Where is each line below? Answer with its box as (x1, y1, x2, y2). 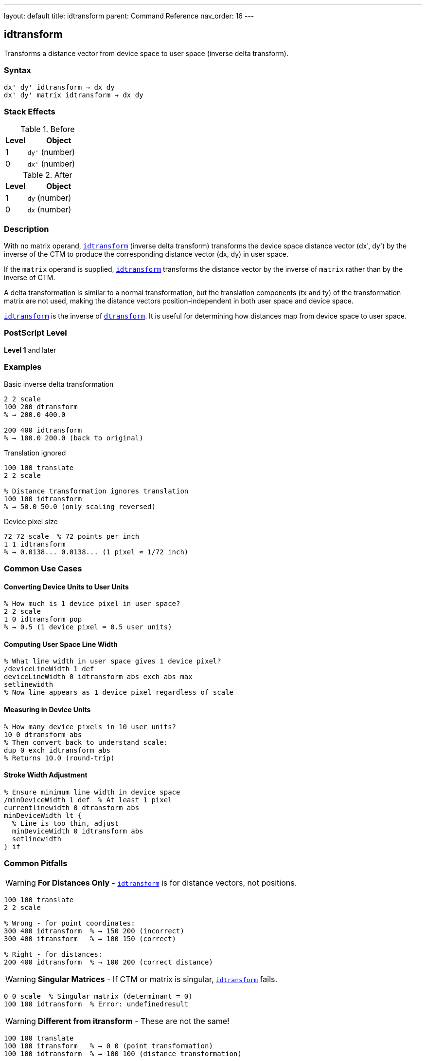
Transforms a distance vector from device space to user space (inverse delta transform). (4, 49, 288, 57)
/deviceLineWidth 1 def (4, 665, 94, 673)
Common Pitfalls (4, 858, 68, 869)
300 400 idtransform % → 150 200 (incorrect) (4, 927, 184, 935)
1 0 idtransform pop (4, 615, 82, 624)
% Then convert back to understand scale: (4, 738, 168, 746)
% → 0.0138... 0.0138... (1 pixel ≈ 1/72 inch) (4, 548, 189, 556)
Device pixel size (4, 517, 58, 526)
